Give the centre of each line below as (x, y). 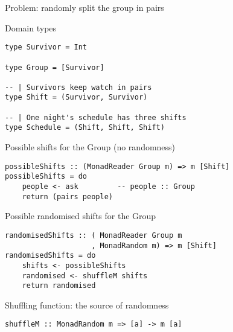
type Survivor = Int (46, 47)
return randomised (59, 286)
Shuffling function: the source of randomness (87, 305)
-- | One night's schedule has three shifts (96, 117)
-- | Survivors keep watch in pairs (78, 87)
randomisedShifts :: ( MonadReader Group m (94, 235)
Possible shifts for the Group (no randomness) (90, 147)
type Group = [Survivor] (55, 67)
